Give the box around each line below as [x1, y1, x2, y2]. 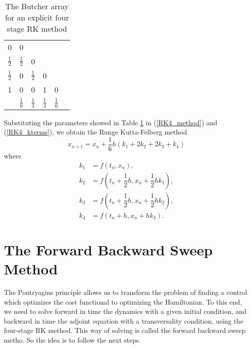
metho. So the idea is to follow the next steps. [4, 335, 141, 345]
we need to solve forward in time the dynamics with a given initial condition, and [4, 306, 247, 316]
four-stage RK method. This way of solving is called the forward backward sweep [4, 325, 246, 335]
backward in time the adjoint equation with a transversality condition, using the [4, 315, 243, 326]
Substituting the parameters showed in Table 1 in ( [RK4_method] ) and [4, 117, 217, 127]
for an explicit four [5, 12, 69, 23]
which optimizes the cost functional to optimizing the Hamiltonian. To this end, [4, 296, 242, 307]
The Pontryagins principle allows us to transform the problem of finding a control [4, 287, 248, 297]
